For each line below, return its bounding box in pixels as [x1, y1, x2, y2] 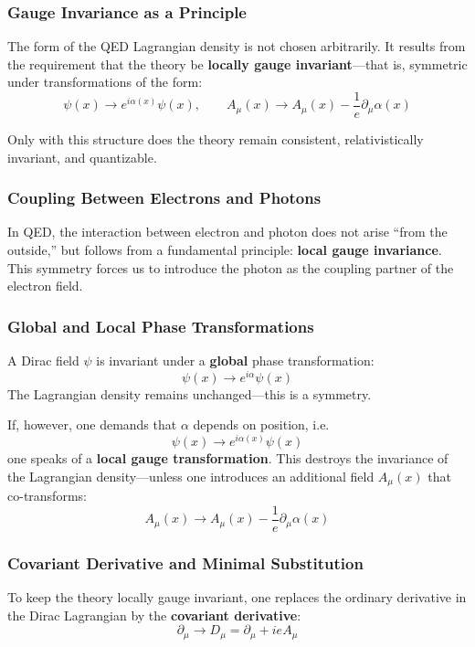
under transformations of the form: [7, 72, 203, 91]
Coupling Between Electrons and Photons [7, 186, 322, 209]
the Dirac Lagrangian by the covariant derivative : [7, 605, 301, 624]
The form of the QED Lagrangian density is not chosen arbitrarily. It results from [7, 37, 466, 56]
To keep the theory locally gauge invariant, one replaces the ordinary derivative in [7, 587, 467, 606]
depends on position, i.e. [193, 415, 330, 434]
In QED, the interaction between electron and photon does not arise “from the [7, 222, 448, 241]
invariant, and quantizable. [7, 147, 157, 166]
